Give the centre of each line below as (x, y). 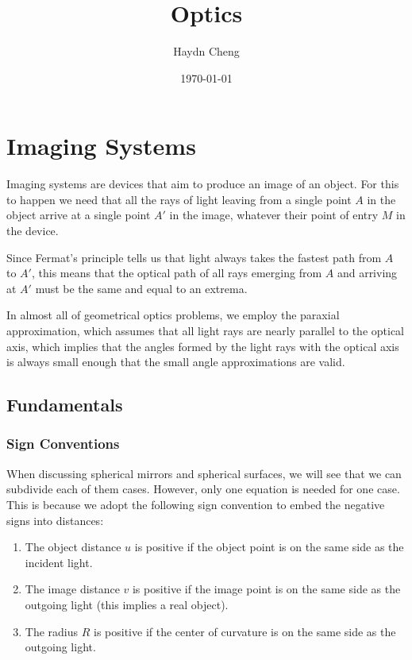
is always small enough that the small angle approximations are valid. (176, 362)
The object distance (73, 547)
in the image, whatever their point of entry (274, 215)
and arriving (367, 273)
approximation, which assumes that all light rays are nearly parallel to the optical (206, 330)
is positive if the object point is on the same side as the (269, 547)
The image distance (72, 589)
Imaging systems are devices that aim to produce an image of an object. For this (203, 184)
